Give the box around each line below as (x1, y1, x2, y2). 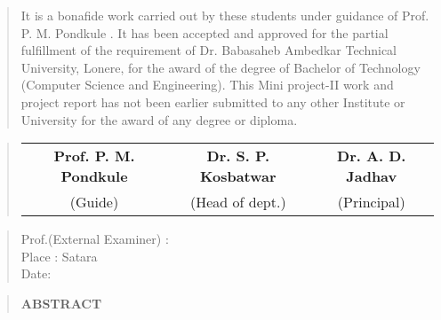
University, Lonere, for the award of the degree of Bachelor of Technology (20, 58, 421, 76)
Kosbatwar (200, 166, 277, 187)
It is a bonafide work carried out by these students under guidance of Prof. (20, 6, 429, 24)
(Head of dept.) (190, 191, 286, 213)
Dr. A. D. (337, 145, 406, 167)
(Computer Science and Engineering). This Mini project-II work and (20, 75, 394, 94)
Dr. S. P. (206, 145, 270, 167)
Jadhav (346, 166, 397, 187)
